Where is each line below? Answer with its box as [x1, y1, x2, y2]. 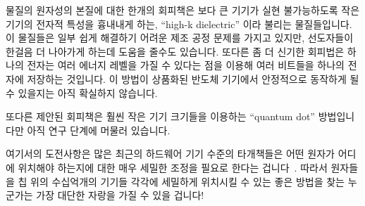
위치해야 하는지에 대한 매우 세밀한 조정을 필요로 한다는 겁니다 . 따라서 [18, 160, 328, 174]
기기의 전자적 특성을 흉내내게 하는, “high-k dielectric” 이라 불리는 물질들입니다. [6, 16, 352, 31]
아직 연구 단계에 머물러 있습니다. [27, 122, 171, 137]
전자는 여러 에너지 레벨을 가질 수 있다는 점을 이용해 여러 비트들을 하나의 [27, 58, 345, 72]
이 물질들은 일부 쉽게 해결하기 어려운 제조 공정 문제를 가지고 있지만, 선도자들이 [6, 30, 354, 45]
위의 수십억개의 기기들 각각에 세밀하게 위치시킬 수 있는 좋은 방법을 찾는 [30, 174, 345, 188]
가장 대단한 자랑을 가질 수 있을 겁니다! [36, 188, 204, 202]
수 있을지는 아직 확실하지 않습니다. [6, 85, 158, 100]
